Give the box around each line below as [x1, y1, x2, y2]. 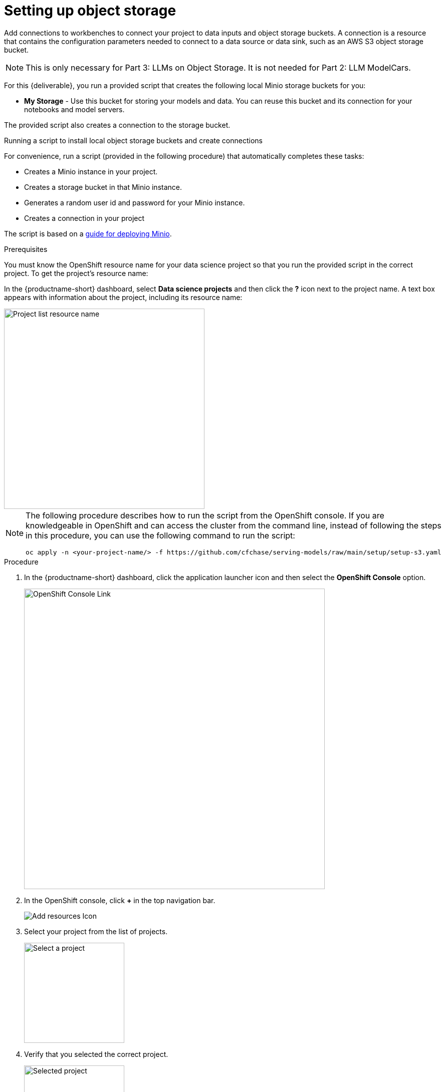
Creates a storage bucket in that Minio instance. [24, 182, 182, 191]
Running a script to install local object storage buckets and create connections [4, 136, 263, 145]
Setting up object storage [4, 2, 176, 19]
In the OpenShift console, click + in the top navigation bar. [24, 896, 215, 905]
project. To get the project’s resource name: [4, 268, 148, 278]
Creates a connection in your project [24, 213, 145, 222]
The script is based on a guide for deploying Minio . [4, 229, 172, 238]
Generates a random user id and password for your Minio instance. [24, 198, 245, 207]
